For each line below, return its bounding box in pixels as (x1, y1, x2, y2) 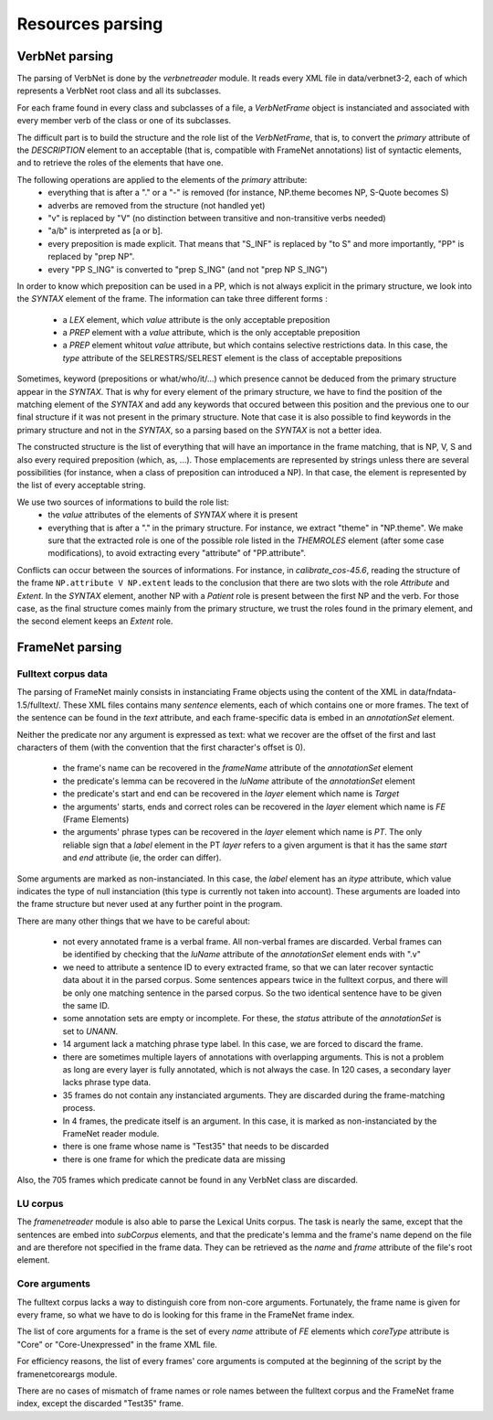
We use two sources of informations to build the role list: (16, 496, 230, 507)
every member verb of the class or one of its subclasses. (16, 115, 232, 126)
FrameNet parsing (16, 640, 122, 656)
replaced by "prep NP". (47, 251, 135, 262)
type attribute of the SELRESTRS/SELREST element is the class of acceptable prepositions (62, 352, 403, 363)
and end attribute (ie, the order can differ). (62, 852, 222, 863)
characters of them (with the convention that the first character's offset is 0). (16, 742, 306, 753)
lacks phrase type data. (62, 1077, 152, 1088)
